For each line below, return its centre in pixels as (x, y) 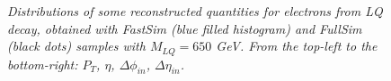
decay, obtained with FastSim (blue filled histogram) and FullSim (185, 28)
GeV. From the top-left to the (297, 46)
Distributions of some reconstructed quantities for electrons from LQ (195, 11)
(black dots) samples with (76, 46)
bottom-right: (43, 64)
